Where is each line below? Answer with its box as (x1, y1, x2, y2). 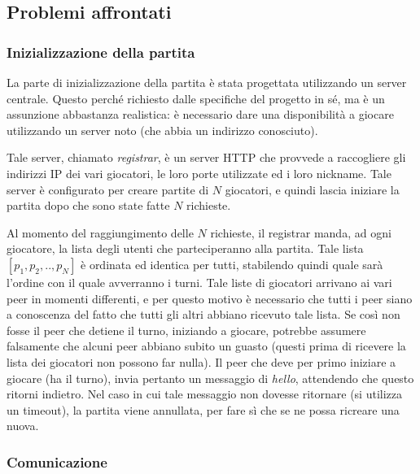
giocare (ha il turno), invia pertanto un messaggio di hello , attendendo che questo (7, 369, 414, 386)
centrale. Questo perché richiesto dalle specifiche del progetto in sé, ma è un (7, 89, 385, 107)
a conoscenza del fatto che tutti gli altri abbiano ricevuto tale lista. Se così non (7, 306, 400, 323)
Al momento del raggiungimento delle (7, 224, 194, 241)
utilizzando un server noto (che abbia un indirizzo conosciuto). (7, 121, 318, 138)
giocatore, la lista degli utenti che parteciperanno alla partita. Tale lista (7, 240, 364, 257)
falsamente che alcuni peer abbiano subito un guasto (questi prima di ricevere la (7, 337, 406, 354)
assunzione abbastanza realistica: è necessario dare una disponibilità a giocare (7, 106, 394, 123)
